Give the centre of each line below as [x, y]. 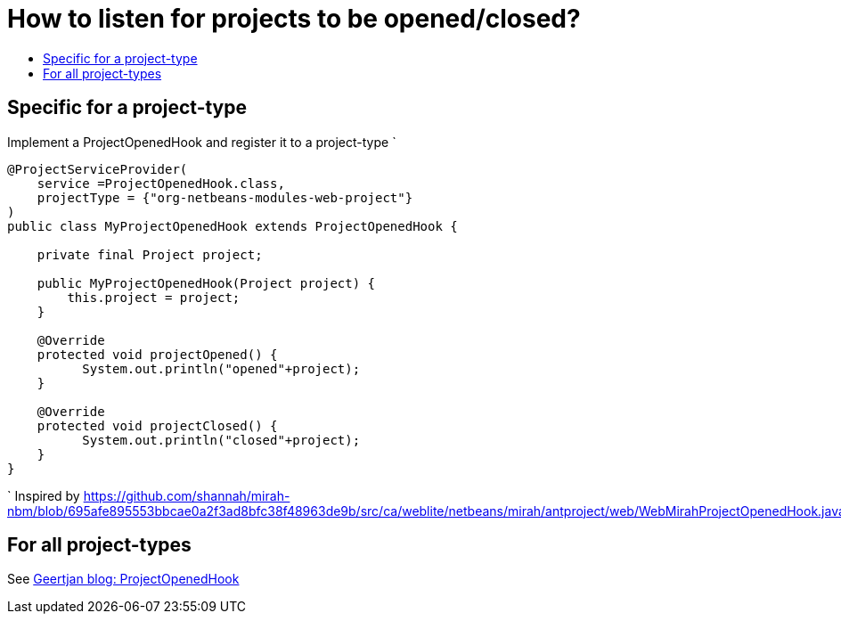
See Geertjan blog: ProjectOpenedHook [123, 579]
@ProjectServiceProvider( [98, 169]
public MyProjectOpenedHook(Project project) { [206, 283]
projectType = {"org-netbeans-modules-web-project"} [225, 197]
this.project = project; [154, 297]
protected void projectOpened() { [157, 354]
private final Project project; [150, 254]
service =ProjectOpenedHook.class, [161, 183]
